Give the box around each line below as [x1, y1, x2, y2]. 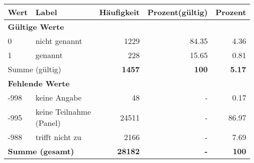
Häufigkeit [99, 6, 140, 18]
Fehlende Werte [8, 78, 70, 89]
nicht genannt [35, 35, 83, 46]
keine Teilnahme [35, 106, 91, 117]
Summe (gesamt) [8, 145, 74, 157]
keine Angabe [35, 92, 82, 103]
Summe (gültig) [8, 63, 62, 75]
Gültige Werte [8, 21, 64, 32]
